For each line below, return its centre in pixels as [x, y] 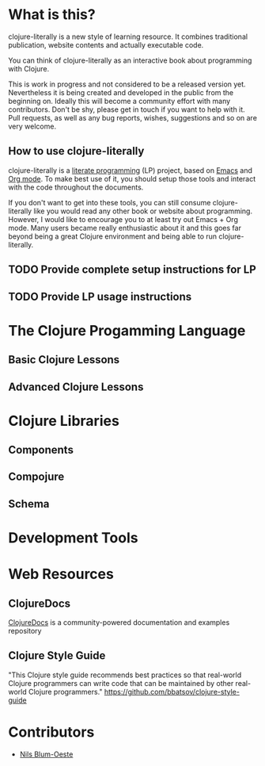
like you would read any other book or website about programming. [143, 211]
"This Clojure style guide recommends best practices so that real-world [125, 675]
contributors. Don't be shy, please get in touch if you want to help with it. [127, 109]
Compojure [36, 477]
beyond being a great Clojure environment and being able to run [113, 236]
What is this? [52, 15]
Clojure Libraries [64, 421]
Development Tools [73, 538]
